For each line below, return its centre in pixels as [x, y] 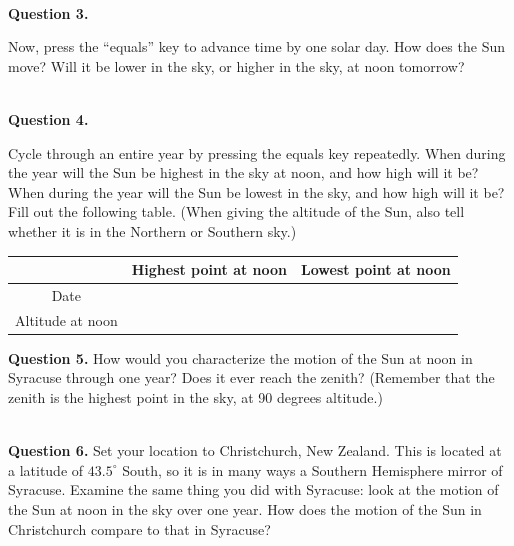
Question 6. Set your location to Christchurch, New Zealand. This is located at [255, 450]
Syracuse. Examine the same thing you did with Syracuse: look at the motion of [253, 489]
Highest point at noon [209, 269]
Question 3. [48, 12]
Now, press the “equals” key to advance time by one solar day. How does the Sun [257, 46]
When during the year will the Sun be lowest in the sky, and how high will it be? [256, 191]
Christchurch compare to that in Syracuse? [139, 528]
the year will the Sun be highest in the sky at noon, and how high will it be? [243, 172]
